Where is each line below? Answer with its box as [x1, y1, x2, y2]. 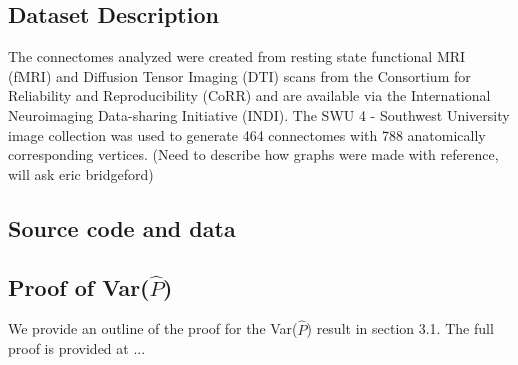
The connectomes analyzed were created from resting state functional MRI [8, 46, 466, 67]
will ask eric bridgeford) [8, 163, 154, 184]
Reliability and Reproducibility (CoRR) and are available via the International [8, 85, 491, 106]
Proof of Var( [8, 271, 150, 302]
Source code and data [8, 212, 236, 243]
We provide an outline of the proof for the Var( [8, 318, 298, 339]
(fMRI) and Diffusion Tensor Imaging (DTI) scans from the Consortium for [8, 65, 471, 86]
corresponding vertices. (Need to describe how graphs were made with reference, [8, 144, 499, 165]
